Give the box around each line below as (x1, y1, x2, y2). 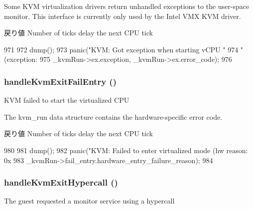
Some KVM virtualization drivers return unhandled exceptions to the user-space (4, 1, 250, 11)
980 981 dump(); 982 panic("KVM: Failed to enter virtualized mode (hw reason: (4, 145, 248, 155)
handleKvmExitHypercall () (4, 176, 118, 189)
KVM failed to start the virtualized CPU (4, 95, 129, 105)
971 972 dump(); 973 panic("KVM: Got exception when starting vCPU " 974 (4, 44, 239, 54)
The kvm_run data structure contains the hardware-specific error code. (4, 111, 223, 122)
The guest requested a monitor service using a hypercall (4, 196, 175, 206)
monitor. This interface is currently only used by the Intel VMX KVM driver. (4, 10, 241, 21)
